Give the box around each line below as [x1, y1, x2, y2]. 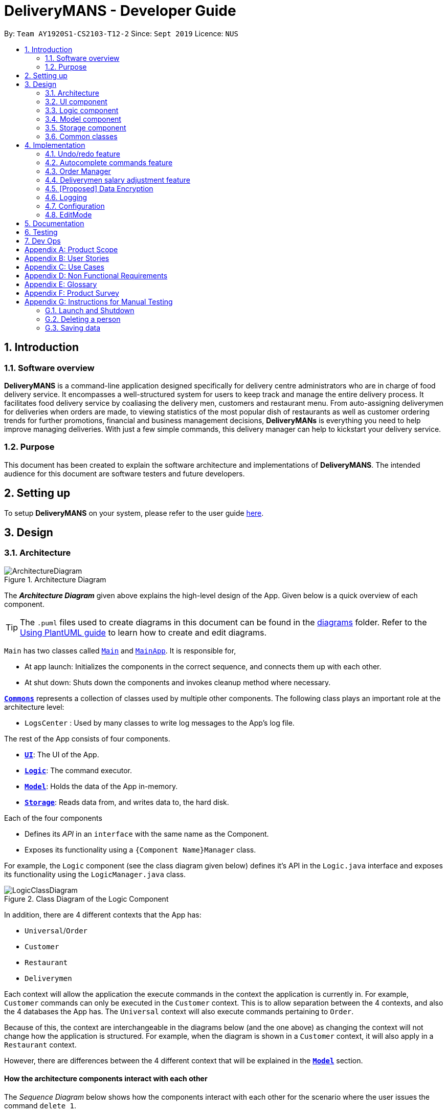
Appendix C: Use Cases [25, 262, 104, 271]
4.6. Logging [45, 192, 87, 202]
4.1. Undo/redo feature [45, 149, 120, 158]
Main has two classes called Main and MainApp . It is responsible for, [4, 646, 236, 655]
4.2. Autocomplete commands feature [45, 158, 173, 167]
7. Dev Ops [25, 236, 61, 245]
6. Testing [25, 227, 58, 236]
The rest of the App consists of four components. [4, 734, 170, 743]
